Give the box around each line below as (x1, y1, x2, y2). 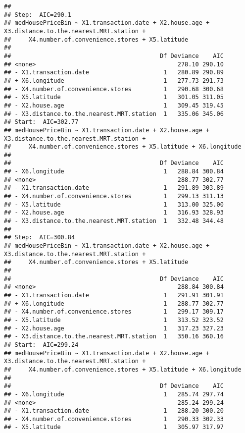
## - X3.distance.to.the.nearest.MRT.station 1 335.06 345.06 (4, 110, 224, 117)
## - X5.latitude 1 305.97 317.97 (4, 424, 224, 431)
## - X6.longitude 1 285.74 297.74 (4, 390, 224, 398)
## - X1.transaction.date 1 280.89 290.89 (4, 69, 224, 76)
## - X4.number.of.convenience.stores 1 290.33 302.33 (4, 415, 224, 423)
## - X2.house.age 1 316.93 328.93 (4, 209, 224, 216)
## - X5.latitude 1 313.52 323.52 (4, 316, 224, 324)
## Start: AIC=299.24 (4, 341, 79, 348)
